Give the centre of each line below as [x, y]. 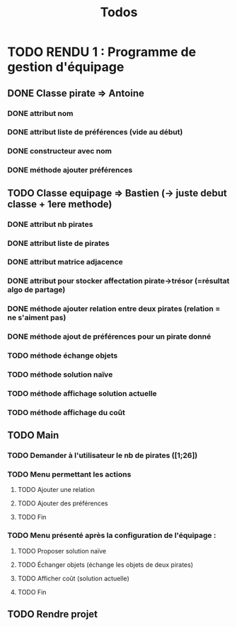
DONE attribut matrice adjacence [65, 262]
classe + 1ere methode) [60, 204]
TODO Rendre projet [52, 615]
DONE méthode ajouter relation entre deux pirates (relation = [114, 309]
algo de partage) [36, 290]
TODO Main [33, 435]
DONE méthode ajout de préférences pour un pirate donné [109, 336]
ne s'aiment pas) [37, 317]
